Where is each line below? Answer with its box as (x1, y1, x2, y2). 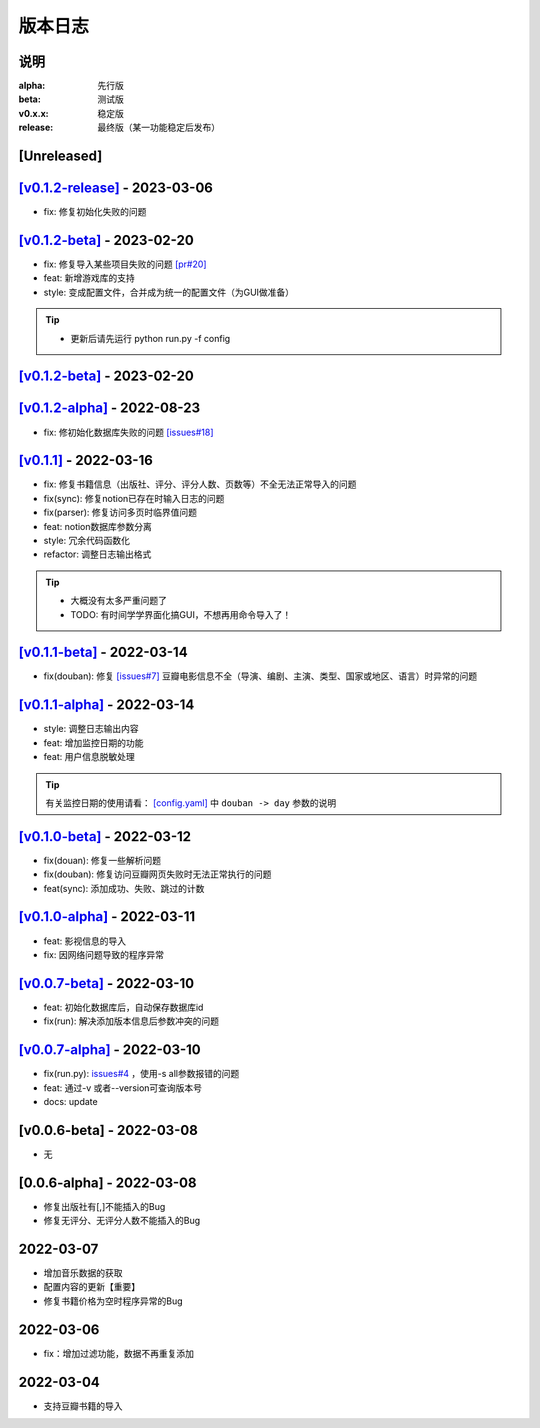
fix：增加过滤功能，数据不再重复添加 (43, 1347, 195, 1359)
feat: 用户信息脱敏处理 (43, 751, 135, 763)
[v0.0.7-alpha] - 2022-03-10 (18, 1041, 202, 1059)
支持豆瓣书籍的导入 (43, 1400, 123, 1412)
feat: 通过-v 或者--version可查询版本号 (43, 1081, 203, 1094)
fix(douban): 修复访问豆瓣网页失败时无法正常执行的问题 (43, 868, 272, 880)
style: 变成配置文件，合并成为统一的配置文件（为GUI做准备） (43, 286, 295, 298)
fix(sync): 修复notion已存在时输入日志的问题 (43, 492, 225, 504)
